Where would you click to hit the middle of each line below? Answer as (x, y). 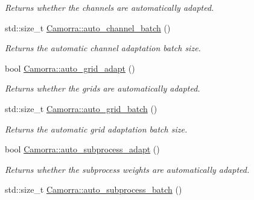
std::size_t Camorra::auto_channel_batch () (88, 27)
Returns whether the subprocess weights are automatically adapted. (127, 169)
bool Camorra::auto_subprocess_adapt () (82, 149)
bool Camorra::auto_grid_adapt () (70, 68)
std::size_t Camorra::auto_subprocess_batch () (94, 189)
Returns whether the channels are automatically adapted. (110, 7)
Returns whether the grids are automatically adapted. (103, 88)
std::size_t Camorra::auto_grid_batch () (81, 108)
